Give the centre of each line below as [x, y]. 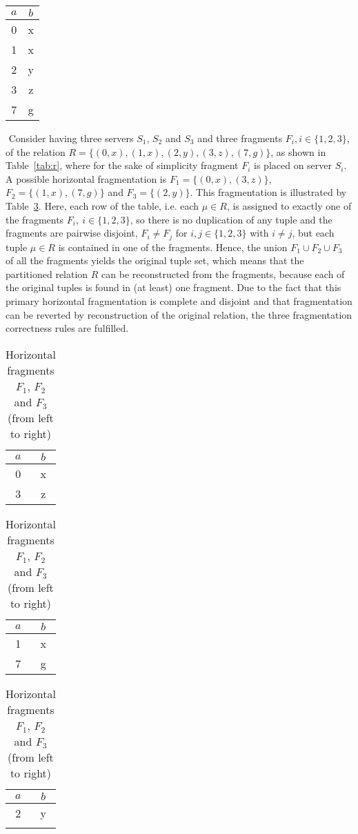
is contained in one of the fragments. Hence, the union [173, 247]
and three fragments [240, 138]
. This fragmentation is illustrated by [268, 192]
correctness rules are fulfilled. [67, 328]
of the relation [36, 151]
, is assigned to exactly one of [289, 205]
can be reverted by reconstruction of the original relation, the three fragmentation [179, 314]
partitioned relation [47, 274]
